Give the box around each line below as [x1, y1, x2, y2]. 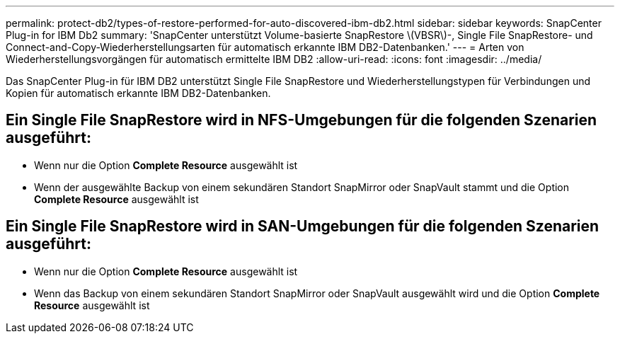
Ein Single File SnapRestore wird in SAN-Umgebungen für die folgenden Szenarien [6, 217, 599, 236]
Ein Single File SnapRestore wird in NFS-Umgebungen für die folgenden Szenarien [6, 111, 597, 130]
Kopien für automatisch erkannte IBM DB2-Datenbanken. [6, 87, 271, 99]
